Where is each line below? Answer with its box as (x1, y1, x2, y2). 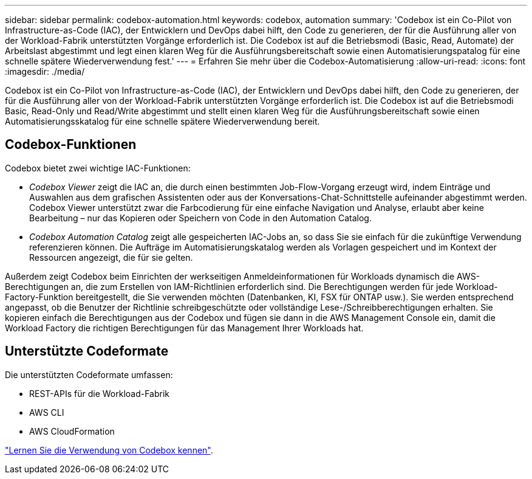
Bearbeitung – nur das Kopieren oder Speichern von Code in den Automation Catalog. (29, 212, 372, 223)
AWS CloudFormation (29, 426, 115, 436)
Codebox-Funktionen (5, 137, 137, 153)
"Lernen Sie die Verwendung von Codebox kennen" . (5, 444, 213, 455)
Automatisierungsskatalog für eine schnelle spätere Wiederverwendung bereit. (5, 116, 320, 126)
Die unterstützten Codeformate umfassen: (5, 369, 173, 380)
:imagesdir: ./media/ (5, 66, 85, 77)
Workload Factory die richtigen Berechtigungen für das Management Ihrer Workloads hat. (5, 322, 364, 333)
